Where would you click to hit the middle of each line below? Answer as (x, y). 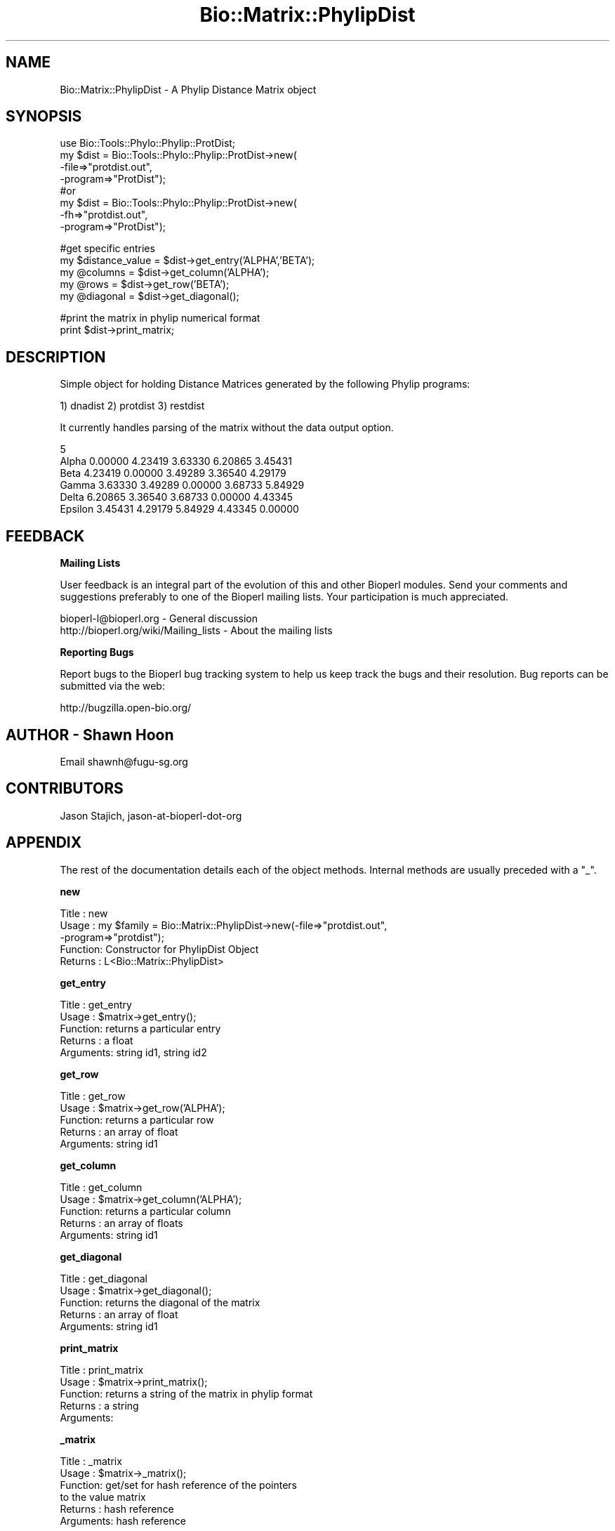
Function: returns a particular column (145, 1211)
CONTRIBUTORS (65, 789)
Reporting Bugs (97, 652)
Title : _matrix (91, 1461)
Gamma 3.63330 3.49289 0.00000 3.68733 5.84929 (182, 485)
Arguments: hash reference (123, 1520)
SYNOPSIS (44, 117)
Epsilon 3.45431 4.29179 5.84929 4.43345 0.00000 (179, 509)
